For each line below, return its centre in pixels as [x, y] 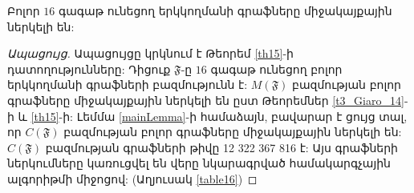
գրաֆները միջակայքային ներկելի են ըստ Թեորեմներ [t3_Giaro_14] [206, 100]
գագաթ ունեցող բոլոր [276, 68]
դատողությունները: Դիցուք [89, 68]
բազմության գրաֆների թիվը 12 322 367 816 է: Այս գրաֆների [221, 147]
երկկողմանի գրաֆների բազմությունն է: [128, 84]
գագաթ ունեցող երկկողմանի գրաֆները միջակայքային [225, 10]
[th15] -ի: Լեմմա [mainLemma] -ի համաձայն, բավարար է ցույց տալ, [219, 116]
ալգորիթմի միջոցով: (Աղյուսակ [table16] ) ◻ [132, 178]
